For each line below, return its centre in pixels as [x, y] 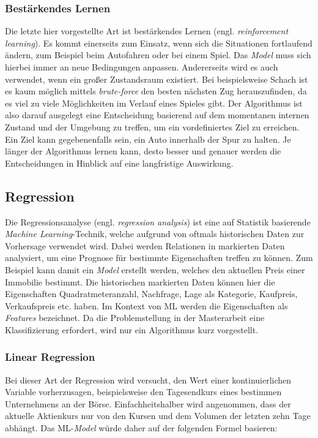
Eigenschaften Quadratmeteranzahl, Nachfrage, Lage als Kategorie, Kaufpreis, [151, 294]
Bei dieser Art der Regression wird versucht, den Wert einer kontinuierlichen [148, 379]
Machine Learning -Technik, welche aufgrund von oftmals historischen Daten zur [155, 234]
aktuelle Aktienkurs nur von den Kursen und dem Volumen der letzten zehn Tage [158, 416]
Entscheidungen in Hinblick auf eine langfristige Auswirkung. [119, 163]
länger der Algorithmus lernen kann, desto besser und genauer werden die [143, 151]
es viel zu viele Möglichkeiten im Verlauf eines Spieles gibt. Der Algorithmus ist [154, 103]
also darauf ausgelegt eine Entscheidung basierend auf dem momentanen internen [157, 115]
